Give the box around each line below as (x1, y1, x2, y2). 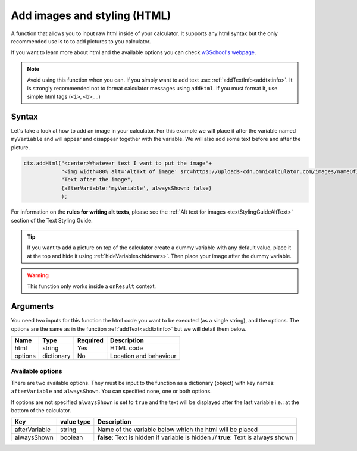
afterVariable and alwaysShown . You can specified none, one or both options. (11, 387, 212, 395)
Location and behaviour (110, 352, 177, 360)
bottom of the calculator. (11, 407, 71, 414)
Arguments (11, 301, 54, 312)
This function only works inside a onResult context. (27, 283, 156, 290)
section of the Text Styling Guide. (11, 217, 93, 224)
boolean (59, 433, 83, 441)
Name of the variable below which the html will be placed (97, 425, 258, 434)
